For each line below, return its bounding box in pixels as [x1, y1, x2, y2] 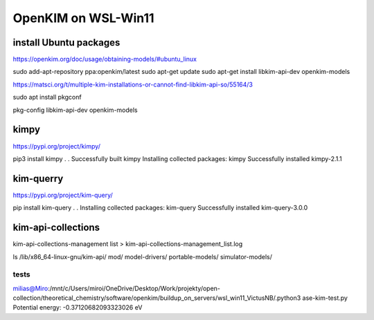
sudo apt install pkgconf [12, 93, 82, 102]
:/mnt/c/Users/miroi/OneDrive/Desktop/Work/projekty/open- [47, 284, 221, 292]
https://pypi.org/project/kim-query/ [12, 191, 114, 199]
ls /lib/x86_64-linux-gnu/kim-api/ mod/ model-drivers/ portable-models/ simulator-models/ [12, 252, 273, 261]
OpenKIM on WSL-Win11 [12, 10, 155, 26]
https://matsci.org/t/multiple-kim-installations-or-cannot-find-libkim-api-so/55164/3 [12, 80, 253, 88]
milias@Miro [12, 284, 48, 292]
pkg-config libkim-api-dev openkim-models [12, 106, 138, 114]
